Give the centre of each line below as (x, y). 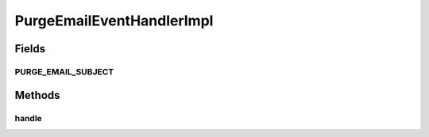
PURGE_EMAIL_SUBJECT (64, 71)
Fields (30, 49)
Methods (37, 95)
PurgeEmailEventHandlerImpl (114, 21)
